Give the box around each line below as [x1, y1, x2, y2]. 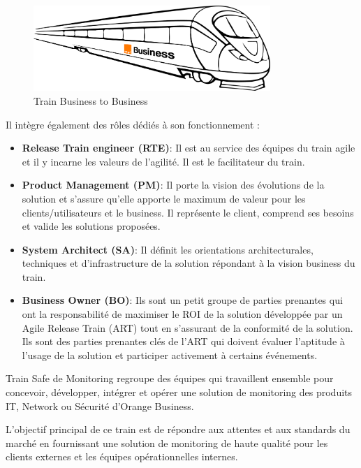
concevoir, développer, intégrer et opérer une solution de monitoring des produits [6, 385, 353, 400]
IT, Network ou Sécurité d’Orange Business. [6, 398, 194, 413]
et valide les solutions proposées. [22, 219, 161, 233]
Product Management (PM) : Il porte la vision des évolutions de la [22, 177, 325, 192]
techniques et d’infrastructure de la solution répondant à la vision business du [22, 256, 355, 270]
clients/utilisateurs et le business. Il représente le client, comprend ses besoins [22, 205, 354, 219]
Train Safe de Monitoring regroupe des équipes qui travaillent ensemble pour [6, 371, 334, 386]
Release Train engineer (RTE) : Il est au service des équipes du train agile [22, 140, 355, 155]
